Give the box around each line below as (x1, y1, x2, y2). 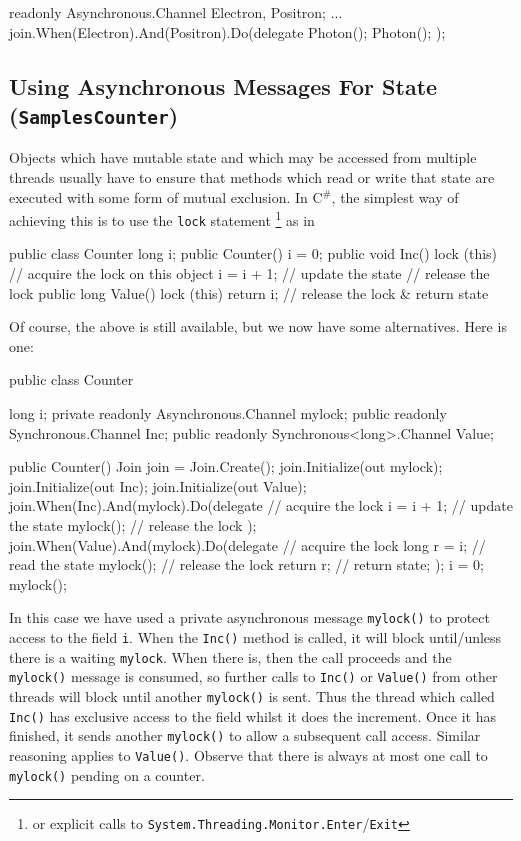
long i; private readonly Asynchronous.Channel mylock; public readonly (9, 403, 447, 424)
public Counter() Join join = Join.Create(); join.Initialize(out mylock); (9, 456, 443, 477)
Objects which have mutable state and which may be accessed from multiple (9, 147, 477, 168)
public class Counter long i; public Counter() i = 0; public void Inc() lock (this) (9, 243, 498, 264)
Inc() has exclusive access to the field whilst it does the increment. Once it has (9, 705, 497, 726)
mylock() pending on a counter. (9, 764, 205, 785)
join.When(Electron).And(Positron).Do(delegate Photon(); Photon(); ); (9, 21, 446, 42)
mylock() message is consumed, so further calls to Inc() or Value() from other (9, 666, 498, 687)
